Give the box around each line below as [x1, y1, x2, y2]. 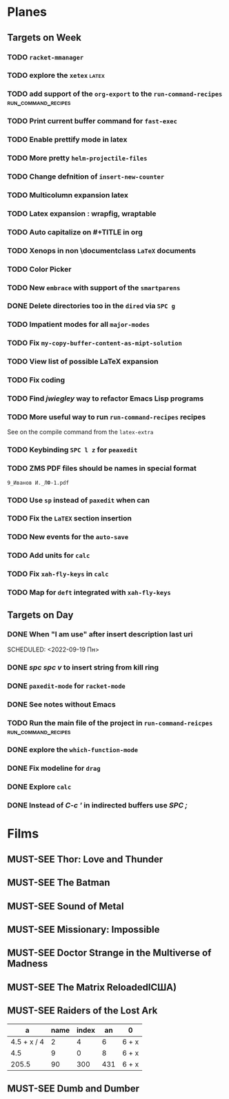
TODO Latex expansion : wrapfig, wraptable [7, 208, 157, 218]
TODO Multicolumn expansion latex [7, 190, 129, 200]
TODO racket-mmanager [7, 52, 84, 62]
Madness [7, 958, 48, 969]
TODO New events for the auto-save [7, 532, 129, 542]
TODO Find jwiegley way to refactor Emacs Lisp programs [7, 394, 204, 403]
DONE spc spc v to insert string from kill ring [7, 663, 159, 672]
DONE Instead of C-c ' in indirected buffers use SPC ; [7, 800, 188, 810]
